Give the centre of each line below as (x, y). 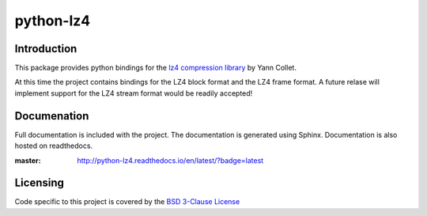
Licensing (40, 183)
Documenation (52, 116)
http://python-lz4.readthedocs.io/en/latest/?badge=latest (170, 160)
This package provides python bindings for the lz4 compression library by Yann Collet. (155, 68)
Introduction (46, 49)
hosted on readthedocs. (54, 146)
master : (28, 160)
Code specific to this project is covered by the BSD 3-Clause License (127, 202)
